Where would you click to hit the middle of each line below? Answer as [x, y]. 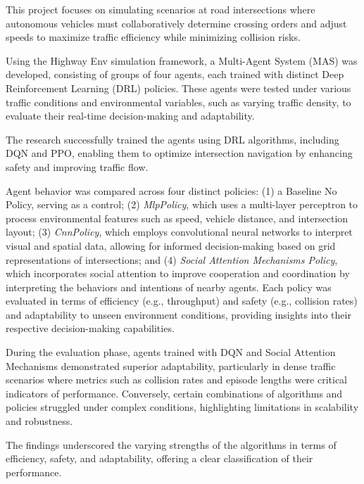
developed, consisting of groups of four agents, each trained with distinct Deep [175, 74]
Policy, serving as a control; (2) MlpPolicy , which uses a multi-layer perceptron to [182, 204]
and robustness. [39, 421]
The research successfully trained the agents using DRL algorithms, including [172, 139]
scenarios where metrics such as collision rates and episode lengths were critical [177, 380]
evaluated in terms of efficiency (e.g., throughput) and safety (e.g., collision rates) [182, 301]
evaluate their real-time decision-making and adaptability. [130, 116]
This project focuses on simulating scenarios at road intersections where [161, 9]
